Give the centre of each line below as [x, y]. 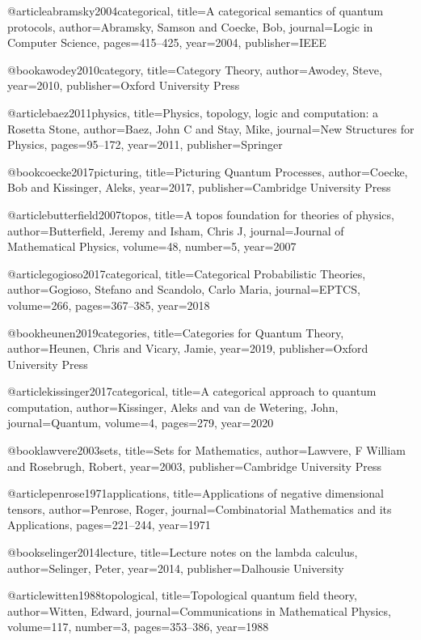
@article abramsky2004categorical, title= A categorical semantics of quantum [196, 11]
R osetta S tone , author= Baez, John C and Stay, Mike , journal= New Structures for [211, 128]
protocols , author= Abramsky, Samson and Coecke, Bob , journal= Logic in [190, 26]
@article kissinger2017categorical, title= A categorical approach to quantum [192, 391]
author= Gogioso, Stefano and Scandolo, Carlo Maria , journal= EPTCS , [184, 289]
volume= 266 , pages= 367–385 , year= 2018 [109, 305]
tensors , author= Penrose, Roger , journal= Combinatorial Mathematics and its [200, 509]
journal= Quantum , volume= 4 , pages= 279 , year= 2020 [141, 423]
